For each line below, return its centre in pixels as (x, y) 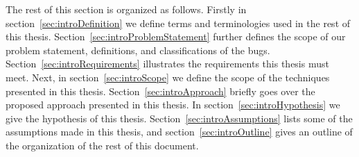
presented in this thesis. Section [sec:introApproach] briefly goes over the (160, 91)
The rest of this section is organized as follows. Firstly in (126, 9)
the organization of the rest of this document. (102, 145)
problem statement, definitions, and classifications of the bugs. (138, 50)
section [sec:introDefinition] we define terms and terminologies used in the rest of (178, 23)
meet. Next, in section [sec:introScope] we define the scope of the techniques (168, 77)
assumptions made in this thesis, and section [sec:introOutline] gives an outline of (179, 132)
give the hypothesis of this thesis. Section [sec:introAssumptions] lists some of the (179, 118)
